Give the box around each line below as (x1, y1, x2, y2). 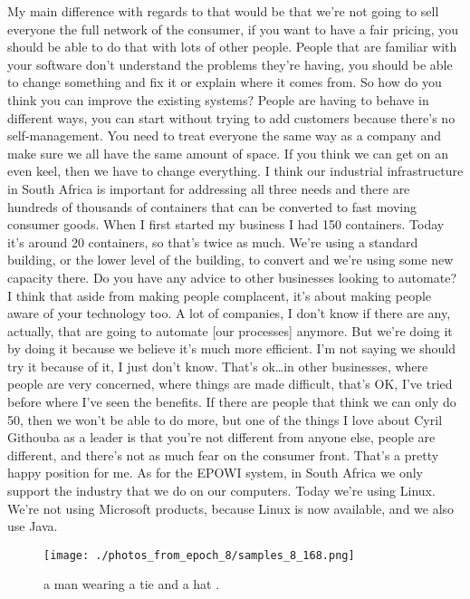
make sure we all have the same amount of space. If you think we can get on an (7, 143, 449, 162)
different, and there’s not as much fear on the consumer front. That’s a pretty (7, 445, 439, 464)
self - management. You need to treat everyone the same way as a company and (7, 126, 441, 145)
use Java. (7, 517, 58, 536)
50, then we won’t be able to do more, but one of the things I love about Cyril (7, 410, 443, 429)
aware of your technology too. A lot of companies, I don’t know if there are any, (7, 304, 451, 323)
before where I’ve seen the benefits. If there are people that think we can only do (7, 392, 456, 411)
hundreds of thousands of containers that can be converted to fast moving (7, 197, 417, 216)
